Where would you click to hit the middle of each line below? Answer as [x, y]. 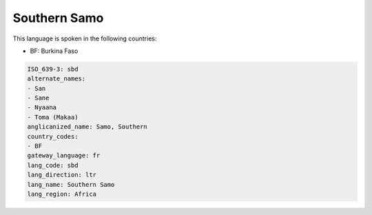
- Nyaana [42, 107]
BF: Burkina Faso [54, 51]
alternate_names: [56, 79]
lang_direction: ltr [62, 175]
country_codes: [53, 136]
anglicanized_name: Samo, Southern [87, 127]
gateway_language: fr [64, 156]
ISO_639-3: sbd [53, 69]
